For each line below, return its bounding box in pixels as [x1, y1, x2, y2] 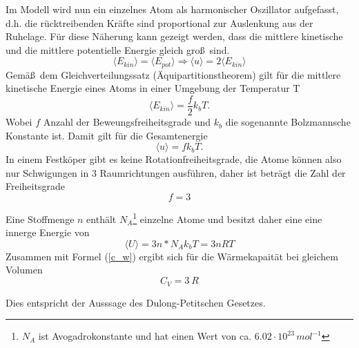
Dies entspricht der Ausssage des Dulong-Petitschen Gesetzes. [6, 295, 266, 309]
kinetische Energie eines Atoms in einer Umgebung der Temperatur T [6, 81, 300, 95]
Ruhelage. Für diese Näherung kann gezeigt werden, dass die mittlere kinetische [6, 29, 343, 43]
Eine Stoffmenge [6, 211, 75, 226]
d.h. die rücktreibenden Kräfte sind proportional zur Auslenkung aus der [6, 15, 313, 30]
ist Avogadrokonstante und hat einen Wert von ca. [38, 329, 252, 343]
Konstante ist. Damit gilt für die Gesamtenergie [6, 128, 208, 142]
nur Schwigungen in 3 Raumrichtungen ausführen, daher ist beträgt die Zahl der [6, 165, 346, 180]
